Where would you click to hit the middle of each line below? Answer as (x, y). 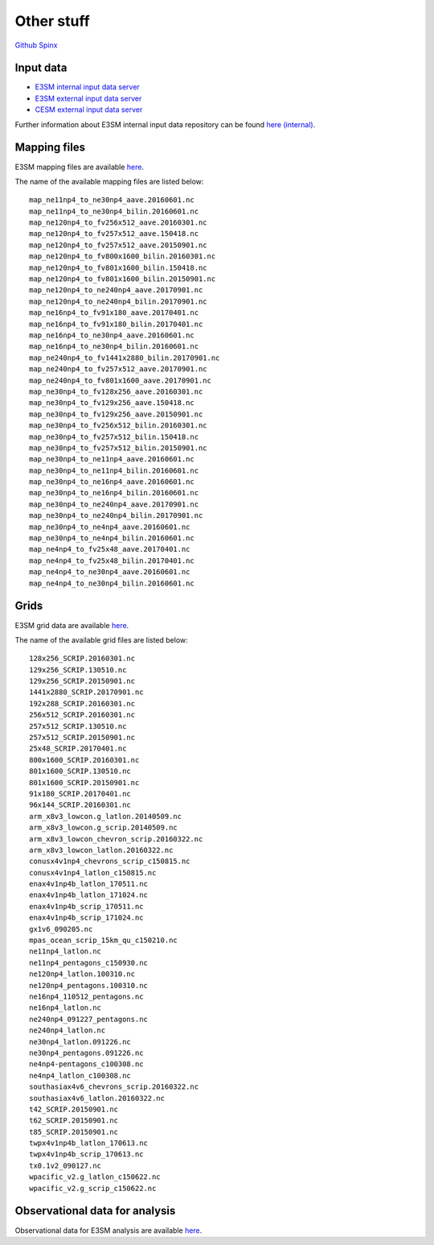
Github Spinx (36, 45)
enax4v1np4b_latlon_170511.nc (89, 884)
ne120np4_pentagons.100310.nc (89, 985)
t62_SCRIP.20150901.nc (74, 1121)
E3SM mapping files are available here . (80, 167)
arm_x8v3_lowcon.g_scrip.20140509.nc (104, 828)
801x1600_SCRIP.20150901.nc (84, 782)
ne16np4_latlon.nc (66, 1008)
